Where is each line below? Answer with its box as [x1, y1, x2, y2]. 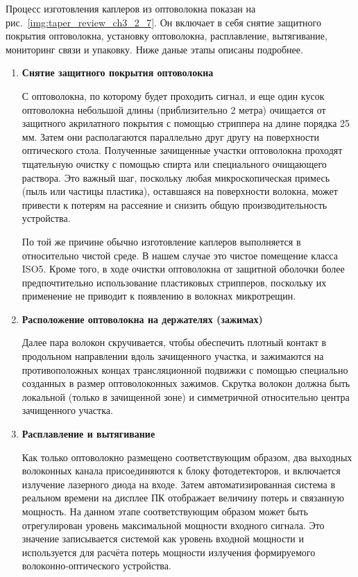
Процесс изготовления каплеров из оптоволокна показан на [6, 1, 256, 15]
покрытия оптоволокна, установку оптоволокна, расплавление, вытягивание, [6, 28, 327, 43]
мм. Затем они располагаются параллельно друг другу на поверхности [22, 129, 319, 144]
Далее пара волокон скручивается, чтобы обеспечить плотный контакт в [22, 335, 327, 350]
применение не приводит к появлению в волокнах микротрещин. [22, 288, 296, 303]
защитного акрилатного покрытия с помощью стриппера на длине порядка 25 [22, 116, 350, 130]
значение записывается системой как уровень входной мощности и [22, 531, 304, 546]
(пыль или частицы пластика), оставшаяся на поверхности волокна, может [22, 184, 338, 198]
